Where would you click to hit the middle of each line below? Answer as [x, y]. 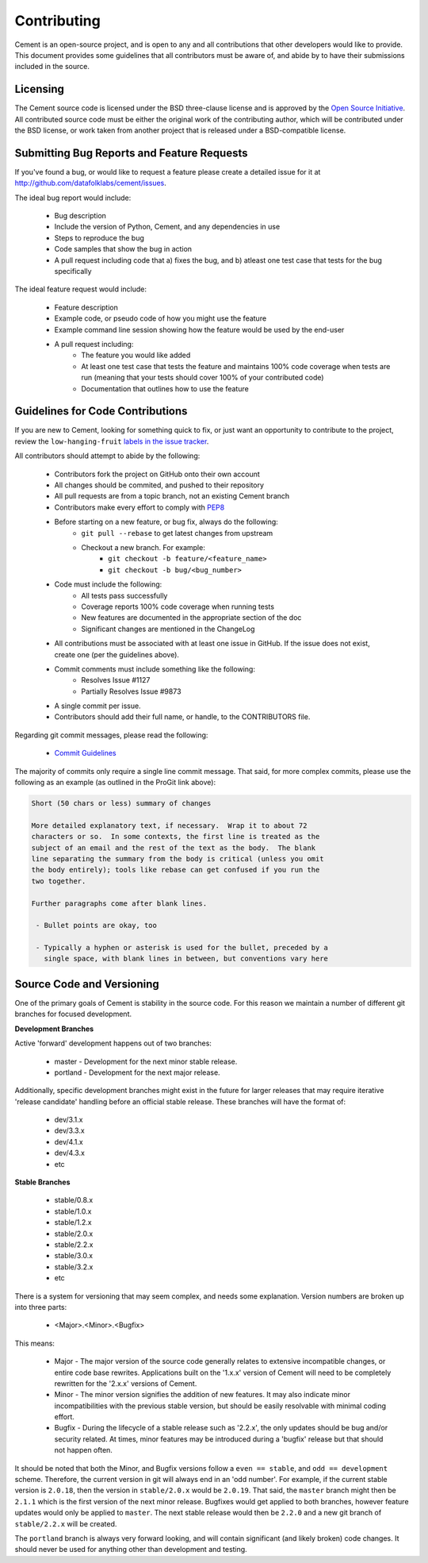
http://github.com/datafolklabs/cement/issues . [90, 183]
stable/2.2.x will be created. [66, 1523]
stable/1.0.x [73, 1211]
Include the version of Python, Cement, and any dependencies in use [167, 227]
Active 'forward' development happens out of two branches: [113, 1043]
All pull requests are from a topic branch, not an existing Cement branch [172, 496]
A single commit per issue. [98, 706]
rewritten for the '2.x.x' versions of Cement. [126, 1383]
